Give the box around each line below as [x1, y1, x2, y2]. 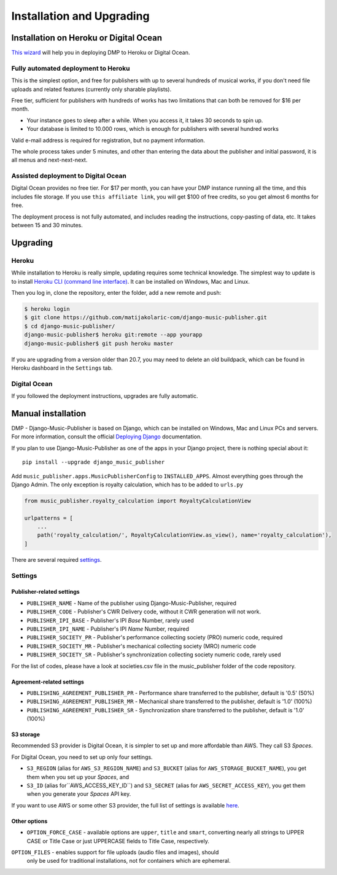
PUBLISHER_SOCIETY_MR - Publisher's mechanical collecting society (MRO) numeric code [26, 642, 257, 650]
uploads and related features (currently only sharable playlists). [11, 85, 172, 93]
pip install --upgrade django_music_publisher [22, 459, 165, 466]
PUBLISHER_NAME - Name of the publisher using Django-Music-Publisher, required [26, 599, 236, 607]
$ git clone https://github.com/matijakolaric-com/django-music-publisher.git [24, 314, 267, 321]
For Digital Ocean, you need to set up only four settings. [11, 753, 153, 761]
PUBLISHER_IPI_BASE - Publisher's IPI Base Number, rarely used [26, 616, 194, 624]
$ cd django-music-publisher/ [24, 322, 115, 330]
